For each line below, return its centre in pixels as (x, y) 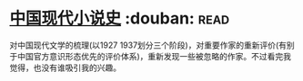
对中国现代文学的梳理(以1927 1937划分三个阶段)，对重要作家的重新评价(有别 (152, 45)
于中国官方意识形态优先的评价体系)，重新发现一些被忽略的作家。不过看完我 (151, 56)
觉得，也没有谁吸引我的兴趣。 (65, 67)
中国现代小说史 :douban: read (120, 18)
